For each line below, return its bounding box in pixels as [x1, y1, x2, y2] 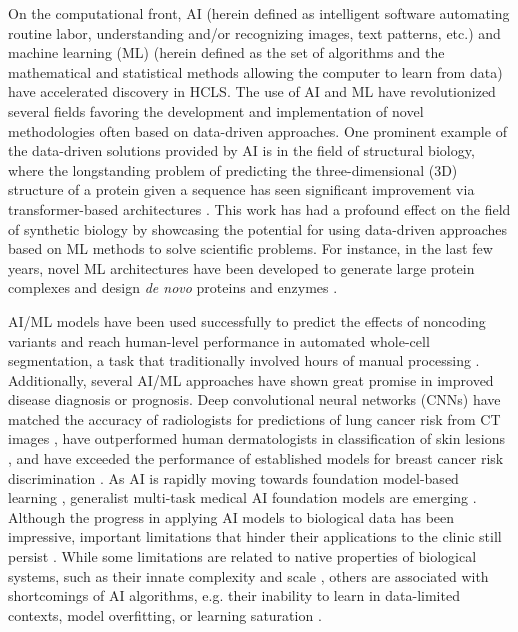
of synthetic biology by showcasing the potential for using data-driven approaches [8, 218, 508, 239]
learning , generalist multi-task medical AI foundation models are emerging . [8, 487, 477, 508]
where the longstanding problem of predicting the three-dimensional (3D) [8, 159, 458, 180]
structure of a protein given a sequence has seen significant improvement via [8, 179, 475, 200]
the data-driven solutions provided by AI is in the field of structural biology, [8, 140, 475, 161]
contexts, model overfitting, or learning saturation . [8, 604, 322, 625]
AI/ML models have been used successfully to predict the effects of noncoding [8, 310, 486, 331]
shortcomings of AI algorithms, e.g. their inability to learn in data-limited [8, 585, 460, 606]
